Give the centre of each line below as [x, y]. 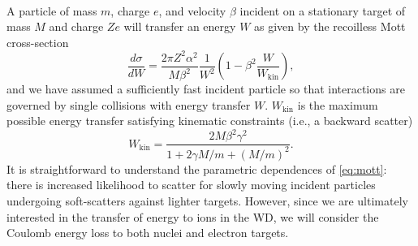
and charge [76, 26]
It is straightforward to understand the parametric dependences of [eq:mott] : [197, 168]
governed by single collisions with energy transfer [129, 104]
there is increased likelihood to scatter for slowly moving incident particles [191, 185]
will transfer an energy [180, 26]
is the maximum [338, 104]
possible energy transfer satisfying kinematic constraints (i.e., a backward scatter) [210, 121]
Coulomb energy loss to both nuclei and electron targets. [148, 233]
